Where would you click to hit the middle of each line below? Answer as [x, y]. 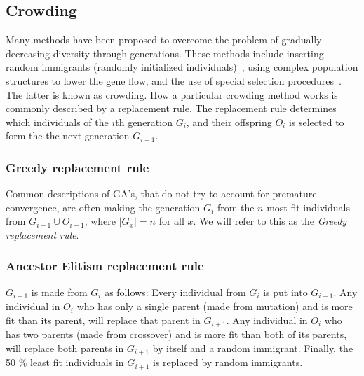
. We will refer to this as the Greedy [270, 221]
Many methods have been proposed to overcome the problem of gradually [164, 40]
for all [171, 221]
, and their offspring [229, 121]
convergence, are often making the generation [103, 207]
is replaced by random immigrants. [228, 362]
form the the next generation [68, 135]
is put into [285, 292]
